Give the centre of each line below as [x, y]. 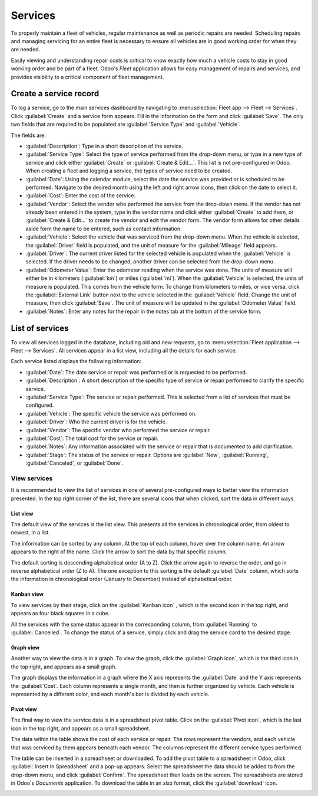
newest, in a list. [30, 533]
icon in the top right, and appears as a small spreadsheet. [81, 728]
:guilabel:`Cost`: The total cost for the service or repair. [92, 438]
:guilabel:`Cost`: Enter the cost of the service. [81, 195]
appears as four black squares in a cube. [60, 614]
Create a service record [55, 94]
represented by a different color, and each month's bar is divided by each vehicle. [110, 694]
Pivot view [24, 709]
